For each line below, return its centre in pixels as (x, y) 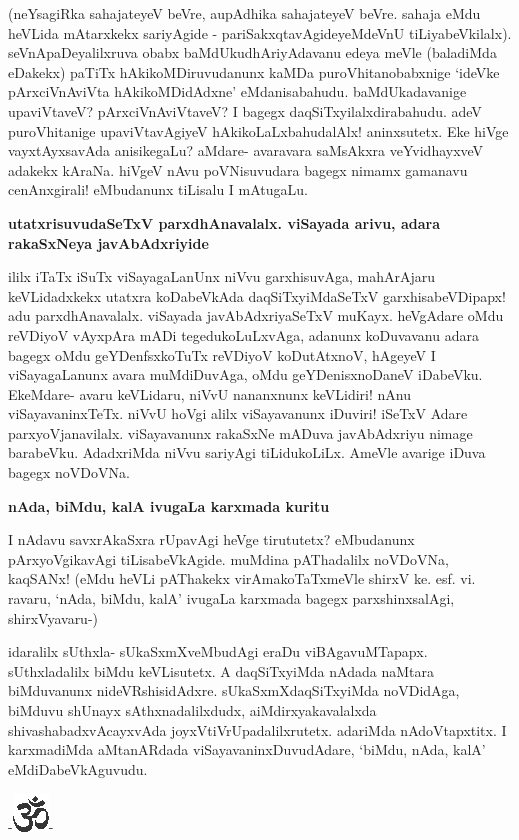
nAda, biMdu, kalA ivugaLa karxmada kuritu (169, 505)
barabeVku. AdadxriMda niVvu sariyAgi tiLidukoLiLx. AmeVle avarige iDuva (247, 452)
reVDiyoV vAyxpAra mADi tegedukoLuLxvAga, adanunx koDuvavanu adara (243, 334)
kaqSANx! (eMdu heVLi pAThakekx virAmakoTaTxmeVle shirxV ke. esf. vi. (242, 578)
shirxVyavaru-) (53, 617)
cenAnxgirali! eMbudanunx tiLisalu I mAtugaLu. (158, 189)
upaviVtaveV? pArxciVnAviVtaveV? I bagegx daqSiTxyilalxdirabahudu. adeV (245, 110)
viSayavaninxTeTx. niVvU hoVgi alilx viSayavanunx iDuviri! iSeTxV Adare (238, 413)
